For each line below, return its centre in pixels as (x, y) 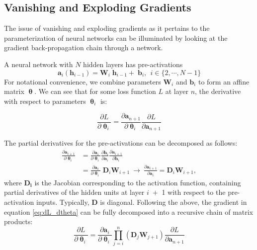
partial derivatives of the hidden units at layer (74, 192)
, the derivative (218, 91)
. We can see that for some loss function (95, 91)
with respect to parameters (45, 101)
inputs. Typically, (63, 202)
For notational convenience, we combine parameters (83, 81)
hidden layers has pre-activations (133, 64)
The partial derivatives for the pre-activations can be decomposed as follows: (121, 143)
